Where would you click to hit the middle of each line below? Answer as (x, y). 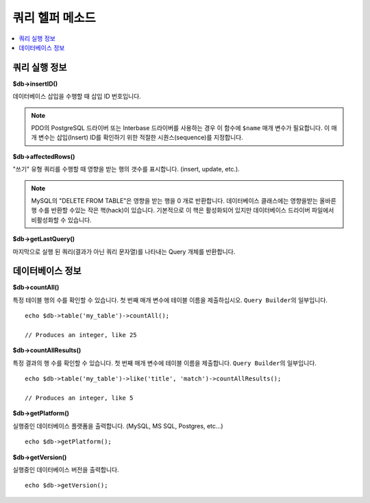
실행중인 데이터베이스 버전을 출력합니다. (66, 469)
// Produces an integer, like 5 (79, 398)
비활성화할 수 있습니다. (61, 220)
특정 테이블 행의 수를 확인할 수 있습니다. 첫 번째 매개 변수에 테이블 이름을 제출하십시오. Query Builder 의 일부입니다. (170, 300)
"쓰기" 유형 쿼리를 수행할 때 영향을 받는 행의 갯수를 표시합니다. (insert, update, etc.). (126, 169)
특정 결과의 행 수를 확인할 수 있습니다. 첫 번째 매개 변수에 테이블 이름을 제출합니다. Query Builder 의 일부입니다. (164, 363)
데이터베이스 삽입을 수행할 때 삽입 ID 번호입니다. (77, 97)
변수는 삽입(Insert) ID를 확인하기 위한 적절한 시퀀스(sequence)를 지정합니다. (140, 138)
